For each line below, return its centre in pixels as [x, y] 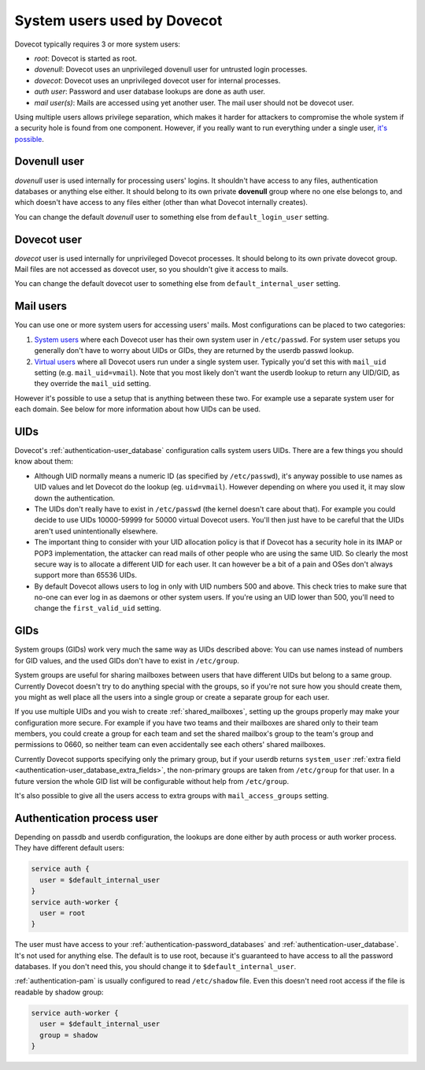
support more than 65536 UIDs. [86, 575]
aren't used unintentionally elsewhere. [96, 531]
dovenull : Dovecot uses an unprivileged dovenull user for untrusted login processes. [171, 69]
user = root [63, 913]
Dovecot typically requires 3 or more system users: [98, 44]
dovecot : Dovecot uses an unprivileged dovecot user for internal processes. [157, 80]
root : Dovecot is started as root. [86, 58]
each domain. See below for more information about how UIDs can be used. [138, 409]
